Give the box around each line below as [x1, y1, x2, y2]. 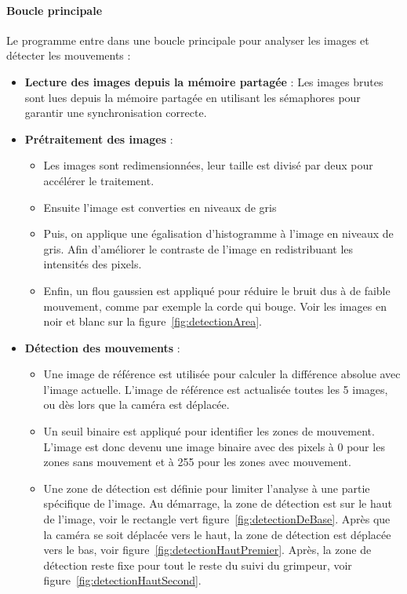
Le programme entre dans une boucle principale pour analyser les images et [6, 31, 369, 48]
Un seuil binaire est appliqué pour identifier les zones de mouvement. [43, 423, 375, 439]
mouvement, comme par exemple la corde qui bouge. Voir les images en [43, 297, 387, 314]
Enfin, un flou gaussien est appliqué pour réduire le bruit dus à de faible [43, 282, 391, 298]
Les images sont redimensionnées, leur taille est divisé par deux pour [43, 157, 373, 173]
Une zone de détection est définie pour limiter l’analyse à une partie [43, 479, 370, 496]
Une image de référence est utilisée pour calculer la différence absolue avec [43, 366, 401, 382]
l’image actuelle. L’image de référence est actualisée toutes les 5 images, [43, 381, 388, 397]
